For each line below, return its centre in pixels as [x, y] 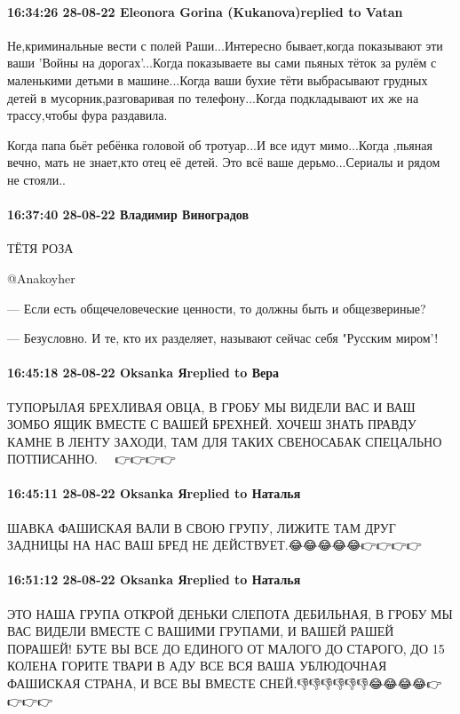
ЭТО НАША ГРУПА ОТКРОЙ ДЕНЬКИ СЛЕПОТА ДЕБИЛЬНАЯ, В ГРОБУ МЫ [230, 613]
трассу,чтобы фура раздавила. [87, 115]
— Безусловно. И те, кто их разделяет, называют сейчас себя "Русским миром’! [223, 338]
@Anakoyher [41, 278]
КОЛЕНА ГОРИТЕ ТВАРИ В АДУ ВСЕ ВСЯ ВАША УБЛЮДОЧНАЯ [197, 666]
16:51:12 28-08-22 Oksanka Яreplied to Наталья [154, 579]
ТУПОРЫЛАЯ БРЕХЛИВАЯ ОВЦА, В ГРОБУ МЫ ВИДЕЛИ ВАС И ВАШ [211, 406]
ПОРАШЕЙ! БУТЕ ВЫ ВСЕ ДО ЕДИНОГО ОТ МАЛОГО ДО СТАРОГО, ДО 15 [226, 648]
